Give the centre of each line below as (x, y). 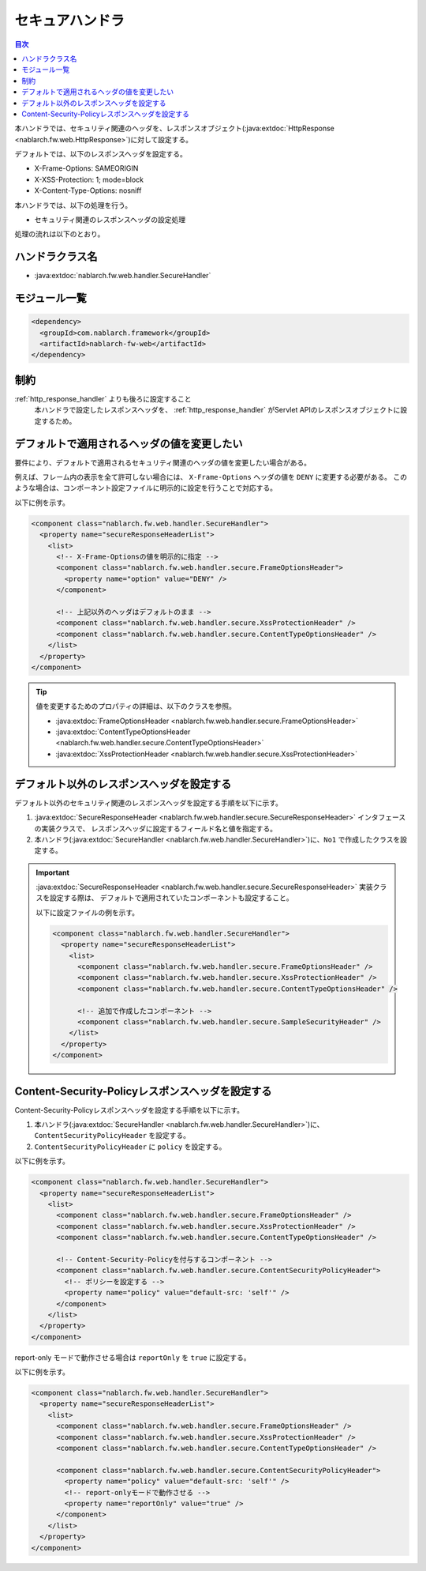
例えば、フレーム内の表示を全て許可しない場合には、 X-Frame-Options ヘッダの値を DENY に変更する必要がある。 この (211, 477)
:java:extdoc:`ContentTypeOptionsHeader (123, 732)
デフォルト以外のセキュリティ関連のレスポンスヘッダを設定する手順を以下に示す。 (149, 803)
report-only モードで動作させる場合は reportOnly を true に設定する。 (133, 1357)
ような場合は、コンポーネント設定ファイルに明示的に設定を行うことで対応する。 (146, 488)
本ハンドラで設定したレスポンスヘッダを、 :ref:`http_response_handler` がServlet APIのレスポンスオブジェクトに (217, 410)
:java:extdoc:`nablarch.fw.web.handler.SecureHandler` (123, 276)
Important (53, 872)
